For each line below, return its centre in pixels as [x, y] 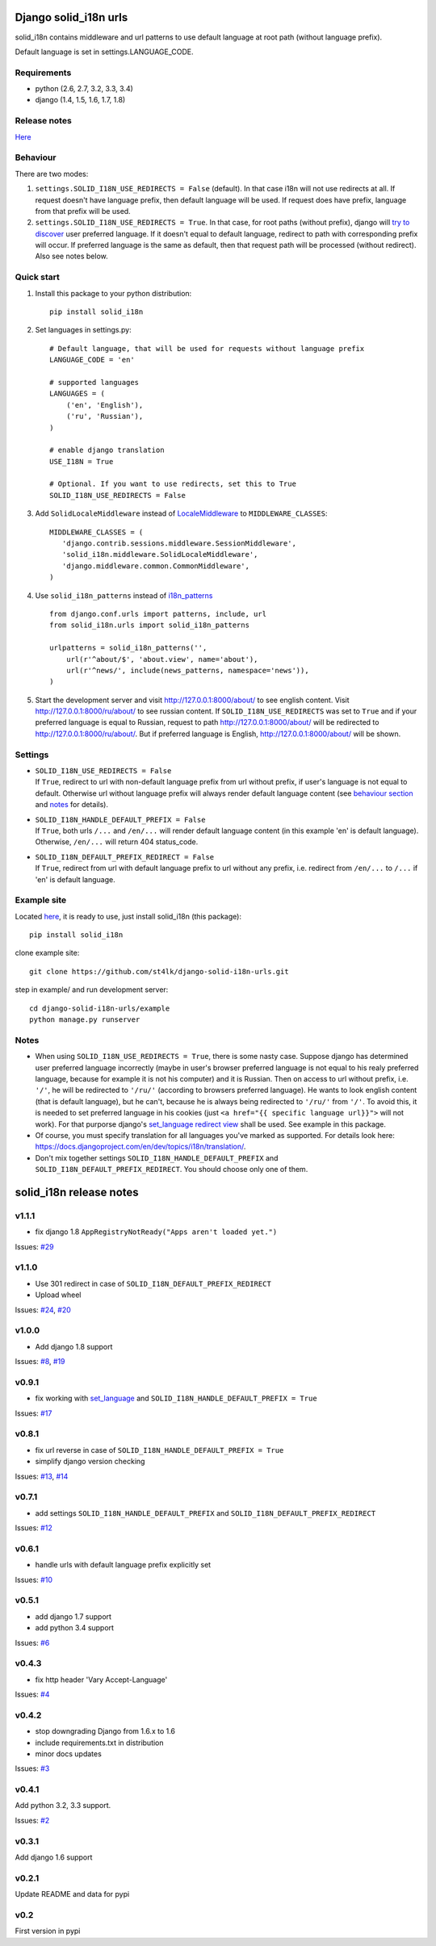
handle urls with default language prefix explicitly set [123, 1565]
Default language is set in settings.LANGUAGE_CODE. [104, 52]
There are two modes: [52, 174]
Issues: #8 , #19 [40, 1362]
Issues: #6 [32, 1643]
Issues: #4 [32, 1694]
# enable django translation [107, 450]
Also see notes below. [71, 256]
